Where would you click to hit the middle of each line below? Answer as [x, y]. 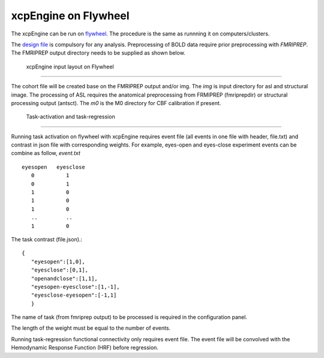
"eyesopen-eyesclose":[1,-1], [75, 287]
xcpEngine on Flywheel [70, 16]
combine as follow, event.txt [46, 153]
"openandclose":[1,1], [64, 278]
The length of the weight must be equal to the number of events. [91, 328]
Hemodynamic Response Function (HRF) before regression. [85, 348]
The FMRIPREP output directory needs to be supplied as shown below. [98, 53]
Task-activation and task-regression [70, 117]
